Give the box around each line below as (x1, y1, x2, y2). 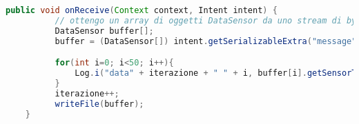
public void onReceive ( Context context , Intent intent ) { (6, 6, 278, 15)
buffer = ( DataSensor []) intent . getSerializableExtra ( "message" (55, 36, 357, 46)
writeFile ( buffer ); (55, 99, 144, 109)
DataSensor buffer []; (55, 25, 154, 36)
